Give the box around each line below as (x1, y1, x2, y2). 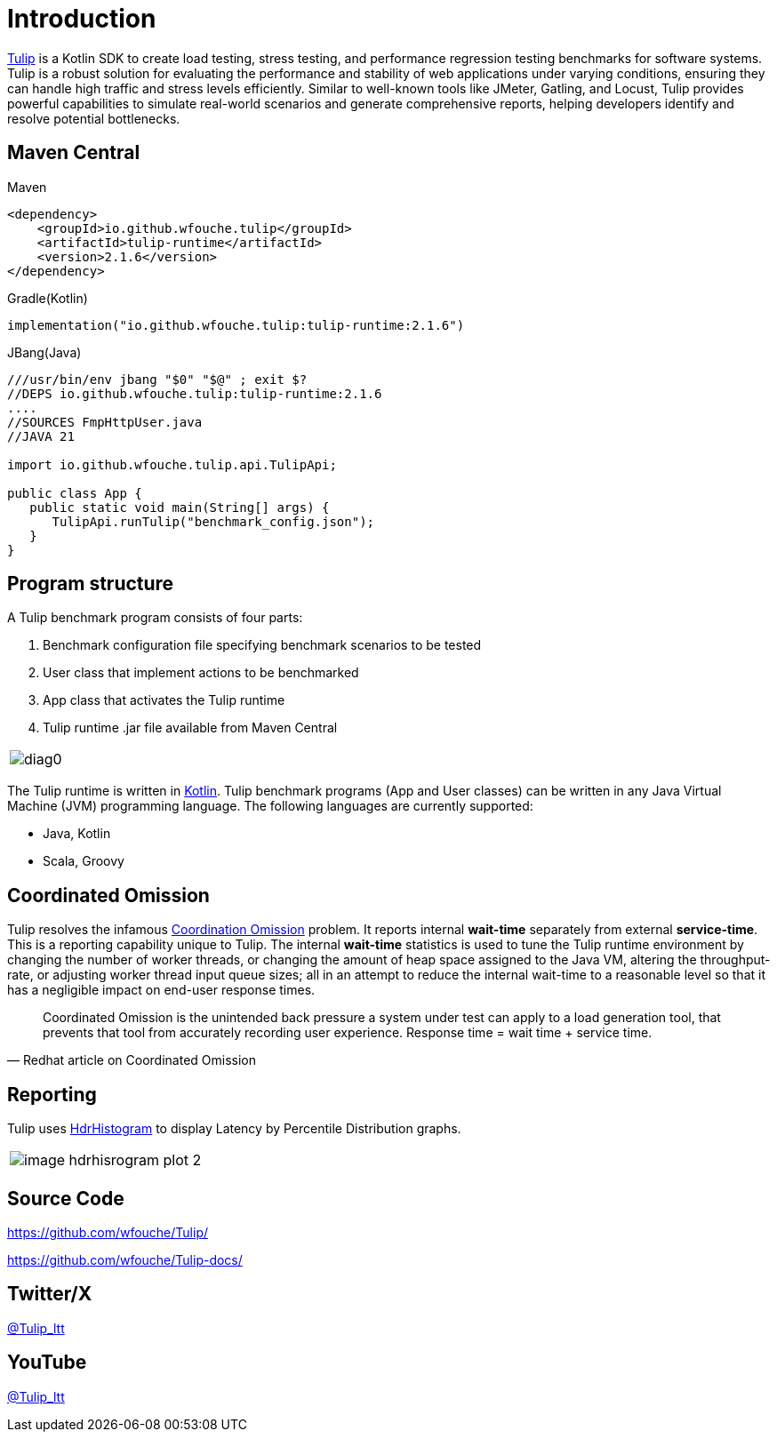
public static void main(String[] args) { (29, 500, 330, 515)
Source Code (7, 1187, 124, 1210)
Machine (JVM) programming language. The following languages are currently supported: (7, 798, 533, 814)
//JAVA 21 (7, 428, 75, 444)
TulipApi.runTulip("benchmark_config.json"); (52, 514, 375, 529)
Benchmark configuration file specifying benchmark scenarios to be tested (43, 637, 482, 653)
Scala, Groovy (43, 853, 124, 869)
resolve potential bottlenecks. (7, 110, 180, 126)
